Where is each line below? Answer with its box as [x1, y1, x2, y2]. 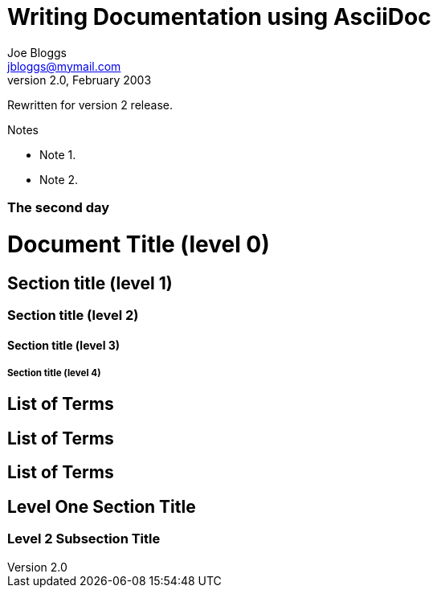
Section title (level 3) [7, 338, 120, 352]
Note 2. [39, 172, 79, 186]
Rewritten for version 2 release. [7, 97, 173, 112]
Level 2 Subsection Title [7, 531, 161, 547]
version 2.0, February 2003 [7, 72, 152, 87]
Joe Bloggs [7, 45, 67, 59]
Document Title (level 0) [7, 230, 270, 258]
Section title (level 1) [7, 272, 173, 293]
